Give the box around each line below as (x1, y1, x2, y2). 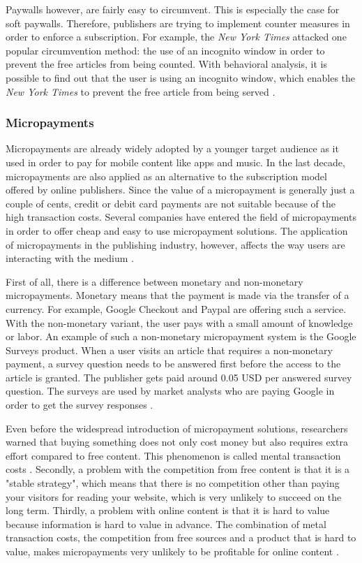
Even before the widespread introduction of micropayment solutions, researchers (6, 421, 348, 435)
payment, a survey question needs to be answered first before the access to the (6, 356, 341, 371)
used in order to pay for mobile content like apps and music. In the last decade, (6, 154, 345, 169)
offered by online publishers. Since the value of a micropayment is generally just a (6, 182, 355, 197)
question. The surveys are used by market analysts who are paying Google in (6, 383, 335, 398)
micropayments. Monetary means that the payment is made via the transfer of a (6, 288, 349, 302)
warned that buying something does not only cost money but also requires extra (6, 434, 348, 449)
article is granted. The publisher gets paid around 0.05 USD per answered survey (6, 370, 352, 384)
